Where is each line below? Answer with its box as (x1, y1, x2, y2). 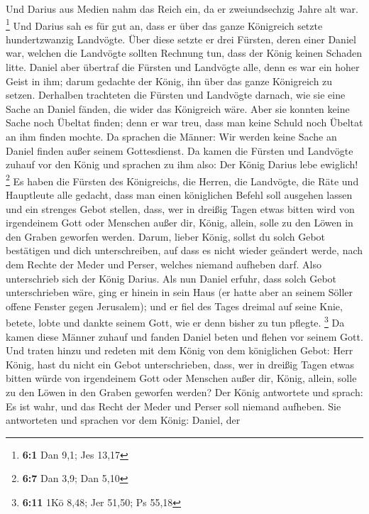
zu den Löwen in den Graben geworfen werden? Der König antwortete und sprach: (6, 385, 363, 399)
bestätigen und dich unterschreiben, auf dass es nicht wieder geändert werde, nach (6, 243, 363, 258)
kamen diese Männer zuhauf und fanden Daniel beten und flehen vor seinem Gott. (6, 329, 363, 344)
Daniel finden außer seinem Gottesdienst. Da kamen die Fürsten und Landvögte (6, 143, 353, 158)
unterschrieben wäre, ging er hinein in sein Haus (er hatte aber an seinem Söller (6, 285, 353, 300)
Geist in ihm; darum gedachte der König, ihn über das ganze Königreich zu (6, 73, 333, 88)
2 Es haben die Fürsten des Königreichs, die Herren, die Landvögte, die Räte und (6, 171, 359, 188)
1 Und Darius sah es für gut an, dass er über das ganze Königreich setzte (6, 16, 323, 33)
